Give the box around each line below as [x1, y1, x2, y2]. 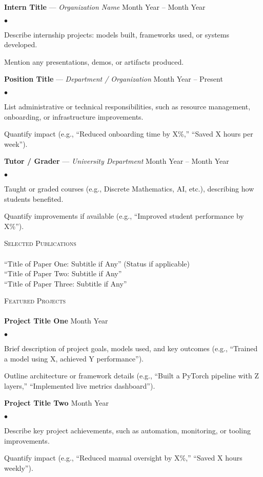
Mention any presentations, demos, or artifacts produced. [4, 56, 184, 67]
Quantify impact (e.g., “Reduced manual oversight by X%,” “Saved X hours [4, 452, 242, 463]
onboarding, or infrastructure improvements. [4, 111, 144, 122]
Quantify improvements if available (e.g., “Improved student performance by [4, 211, 244, 221]
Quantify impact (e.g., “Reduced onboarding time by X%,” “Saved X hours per [4, 128, 253, 139]
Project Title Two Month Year [4, 397, 109, 408]
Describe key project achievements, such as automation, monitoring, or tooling [4, 425, 251, 436]
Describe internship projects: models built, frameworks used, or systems [4, 29, 229, 40]
